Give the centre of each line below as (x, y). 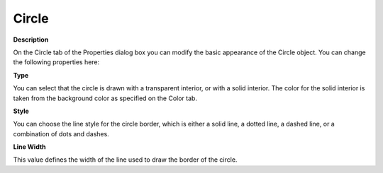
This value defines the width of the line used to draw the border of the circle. (125, 160)
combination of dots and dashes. (61, 133)
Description (31, 40)
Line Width (29, 147)
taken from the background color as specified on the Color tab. (105, 98)
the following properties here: (56, 62)
